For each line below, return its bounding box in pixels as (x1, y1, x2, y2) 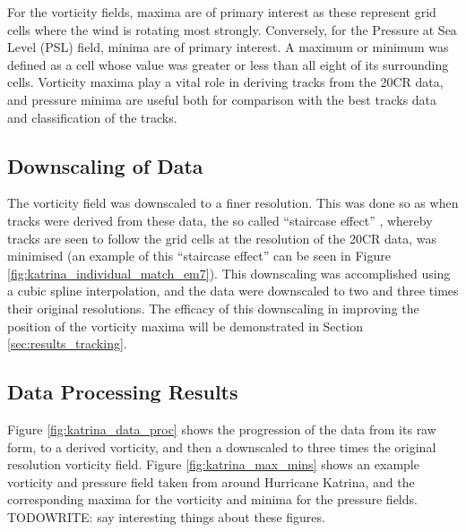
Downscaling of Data (7, 151, 203, 179)
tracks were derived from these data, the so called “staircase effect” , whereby (7, 210, 433, 229)
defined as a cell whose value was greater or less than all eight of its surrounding (7, 55, 449, 73)
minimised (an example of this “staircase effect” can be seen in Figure (7, 246, 391, 265)
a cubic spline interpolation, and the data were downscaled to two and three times (7, 281, 459, 300)
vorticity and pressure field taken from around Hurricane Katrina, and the (7, 472, 415, 491)
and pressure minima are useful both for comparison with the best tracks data (7, 90, 437, 108)
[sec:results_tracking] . (7, 334, 127, 353)
